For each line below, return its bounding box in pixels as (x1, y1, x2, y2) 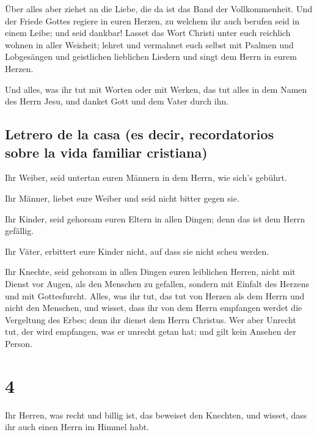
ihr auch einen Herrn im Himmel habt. (5, 420, 150, 433)
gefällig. (5, 224, 34, 237)
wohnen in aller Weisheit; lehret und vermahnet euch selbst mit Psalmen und (5, 38, 294, 51)
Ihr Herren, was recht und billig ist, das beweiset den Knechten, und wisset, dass (5, 408, 307, 421)
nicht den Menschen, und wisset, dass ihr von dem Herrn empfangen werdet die (5, 301, 302, 314)
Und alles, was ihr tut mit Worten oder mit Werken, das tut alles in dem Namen (5, 82, 307, 95)
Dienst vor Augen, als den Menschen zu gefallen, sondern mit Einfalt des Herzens (5, 277, 309, 290)
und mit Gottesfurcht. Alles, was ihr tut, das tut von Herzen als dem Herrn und (5, 289, 305, 302)
